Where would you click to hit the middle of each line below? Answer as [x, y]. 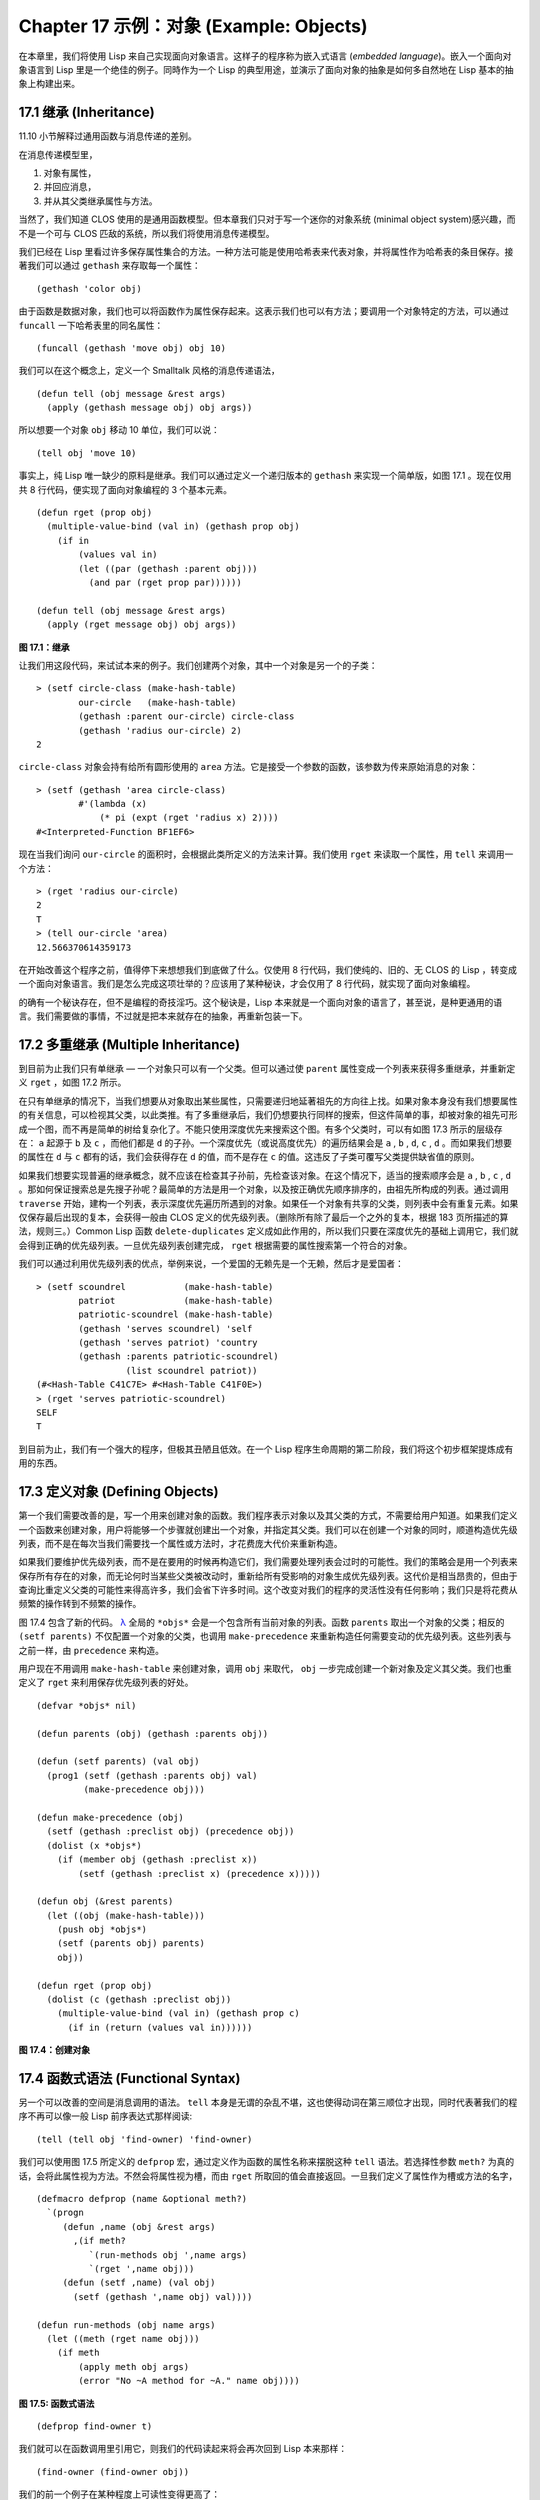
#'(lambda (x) [113, 804]
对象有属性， [70, 173]
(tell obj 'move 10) [86, 453]
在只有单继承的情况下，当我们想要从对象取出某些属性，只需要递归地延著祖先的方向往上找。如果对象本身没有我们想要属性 [268, 1101]
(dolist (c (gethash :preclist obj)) [139, 1999]
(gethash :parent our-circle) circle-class [186, 716]
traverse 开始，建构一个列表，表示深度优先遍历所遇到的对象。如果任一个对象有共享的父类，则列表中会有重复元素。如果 [268, 1203]
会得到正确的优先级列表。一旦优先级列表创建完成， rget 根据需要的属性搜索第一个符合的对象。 [215, 1245]
